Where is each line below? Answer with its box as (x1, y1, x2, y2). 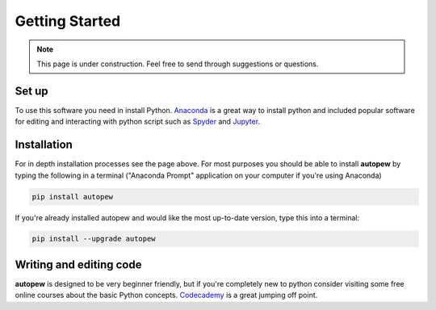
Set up (15, 84, 48, 98)
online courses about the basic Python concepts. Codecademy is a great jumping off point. (15, 291, 318, 300)
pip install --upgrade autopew (31, 234, 157, 244)
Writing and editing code (15, 258, 142, 271)
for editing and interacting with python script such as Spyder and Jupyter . (15, 117, 261, 127)
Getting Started (15, 12, 121, 30)
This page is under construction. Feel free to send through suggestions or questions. (36, 59, 319, 69)
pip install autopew (31, 192, 113, 201)
